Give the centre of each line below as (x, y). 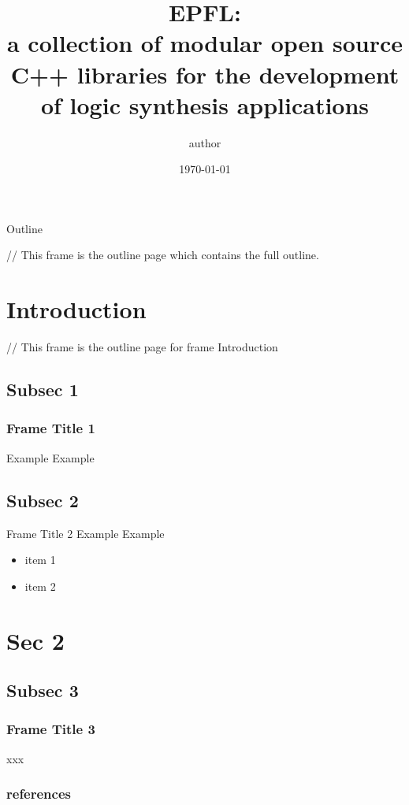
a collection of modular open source (204, 43)
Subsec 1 (43, 390)
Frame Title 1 (51, 428)
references (39, 794)
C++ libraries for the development (205, 74)
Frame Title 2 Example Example (86, 533)
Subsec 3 (43, 690)
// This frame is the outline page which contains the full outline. (163, 255)
